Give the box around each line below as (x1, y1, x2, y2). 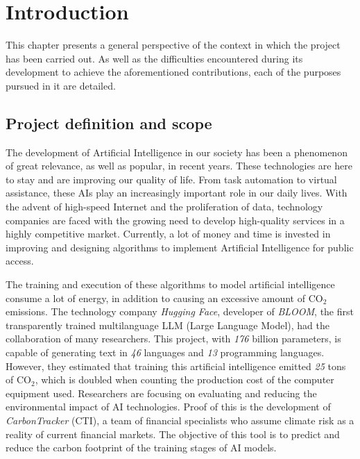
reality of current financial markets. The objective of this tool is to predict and (6, 426, 340, 441)
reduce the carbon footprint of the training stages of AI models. (6, 440, 277, 455)
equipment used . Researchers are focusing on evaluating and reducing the (6, 385, 317, 400)
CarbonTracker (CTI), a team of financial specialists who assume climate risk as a (6, 412, 354, 427)
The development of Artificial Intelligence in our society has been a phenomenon (6, 144, 348, 159)
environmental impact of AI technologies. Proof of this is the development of (6, 399, 331, 414)
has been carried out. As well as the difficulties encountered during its (6, 51, 303, 65)
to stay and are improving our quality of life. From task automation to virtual (6, 172, 337, 186)
